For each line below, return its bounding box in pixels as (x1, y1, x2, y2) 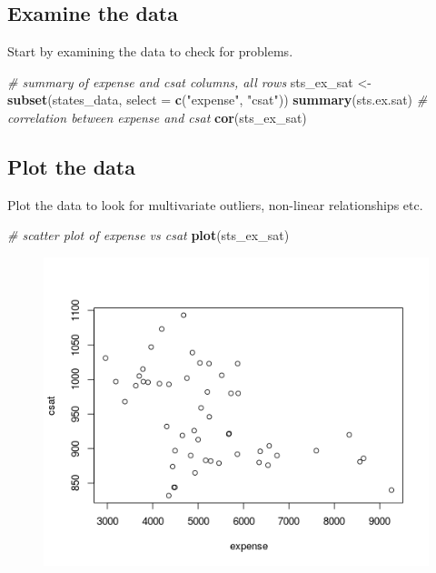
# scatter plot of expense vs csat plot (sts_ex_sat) (7, 226, 290, 245)
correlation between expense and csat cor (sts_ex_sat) (7, 107, 307, 126)
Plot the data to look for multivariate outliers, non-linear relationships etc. (7, 195, 423, 214)
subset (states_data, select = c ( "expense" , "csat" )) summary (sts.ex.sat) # (7, 90, 428, 109)
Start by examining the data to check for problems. (7, 42, 293, 61)
